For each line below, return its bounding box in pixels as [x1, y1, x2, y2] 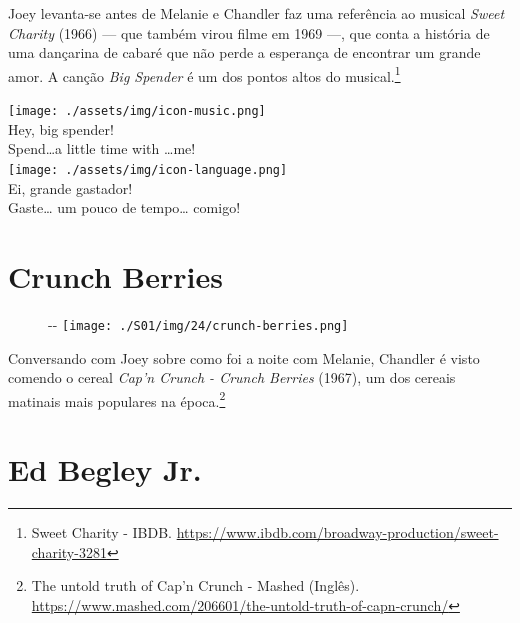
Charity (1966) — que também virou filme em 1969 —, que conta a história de [8, 22, 490, 43]
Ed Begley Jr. [8, 449, 202, 490]
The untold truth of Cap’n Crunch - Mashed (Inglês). [31, 575, 360, 596]
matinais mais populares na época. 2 [8, 387, 226, 411]
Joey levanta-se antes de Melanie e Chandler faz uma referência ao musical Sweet [8, 3, 505, 23]
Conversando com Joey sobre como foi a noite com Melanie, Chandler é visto [8, 347, 480, 368]
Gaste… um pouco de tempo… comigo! [8, 197, 241, 218]
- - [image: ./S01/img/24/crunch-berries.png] [48, 313, 349, 334]
